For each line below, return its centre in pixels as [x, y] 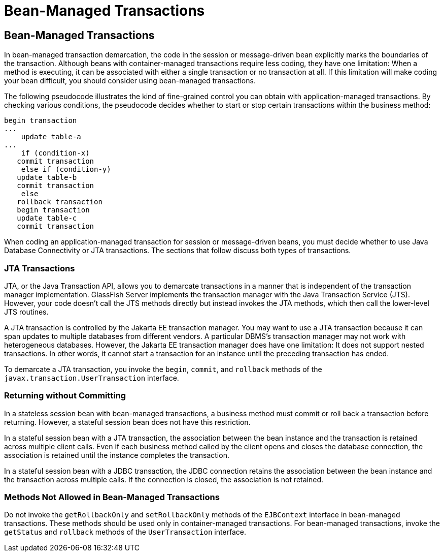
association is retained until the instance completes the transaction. [117, 455]
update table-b [47, 178]
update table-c [47, 218]
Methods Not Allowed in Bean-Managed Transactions [112, 497]
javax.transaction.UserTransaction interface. [92, 378]
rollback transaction [60, 202]
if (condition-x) [55, 153]
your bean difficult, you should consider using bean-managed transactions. [130, 81]
